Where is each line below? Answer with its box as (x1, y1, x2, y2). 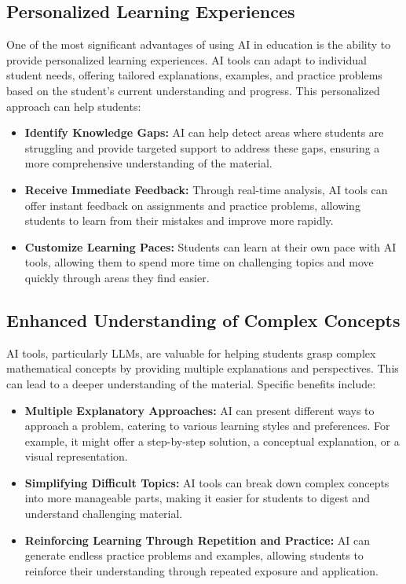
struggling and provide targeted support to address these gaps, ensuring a (24, 139, 380, 156)
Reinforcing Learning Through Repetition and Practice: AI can (24, 531, 371, 548)
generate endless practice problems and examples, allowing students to (24, 547, 364, 564)
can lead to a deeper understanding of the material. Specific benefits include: (6, 375, 376, 391)
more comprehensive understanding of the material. (24, 155, 272, 171)
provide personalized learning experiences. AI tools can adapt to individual (6, 51, 367, 68)
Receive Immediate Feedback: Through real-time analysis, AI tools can (24, 181, 388, 197)
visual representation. (24, 448, 128, 465)
